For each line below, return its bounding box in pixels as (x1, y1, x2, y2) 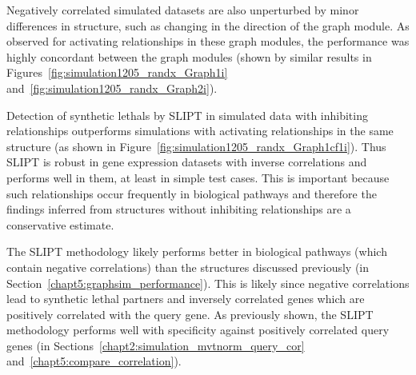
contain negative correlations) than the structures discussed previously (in (6, 258, 370, 275)
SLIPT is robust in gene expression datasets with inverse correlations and (6, 154, 367, 170)
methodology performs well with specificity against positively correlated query (6, 321, 390, 338)
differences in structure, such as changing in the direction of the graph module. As (6, 17, 410, 34)
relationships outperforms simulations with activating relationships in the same (6, 122, 394, 139)
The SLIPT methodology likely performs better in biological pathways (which (6, 243, 387, 260)
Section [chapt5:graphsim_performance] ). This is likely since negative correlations (6, 274, 410, 291)
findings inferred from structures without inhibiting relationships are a (6, 201, 351, 217)
